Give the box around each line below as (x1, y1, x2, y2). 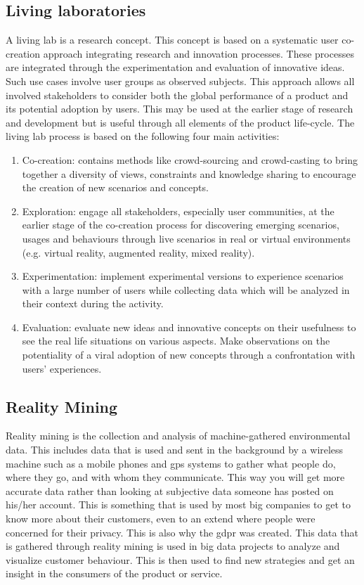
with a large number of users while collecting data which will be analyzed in (22, 282, 350, 297)
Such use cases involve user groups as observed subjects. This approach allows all (6, 73, 355, 88)
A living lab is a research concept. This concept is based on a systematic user (6, 32, 339, 47)
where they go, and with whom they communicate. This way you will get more (6, 470, 345, 484)
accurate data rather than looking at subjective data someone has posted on (6, 483, 334, 498)
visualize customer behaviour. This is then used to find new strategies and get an (6, 552, 355, 567)
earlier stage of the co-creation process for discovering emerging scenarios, (22, 217, 339, 232)
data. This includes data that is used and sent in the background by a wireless (6, 442, 344, 457)
